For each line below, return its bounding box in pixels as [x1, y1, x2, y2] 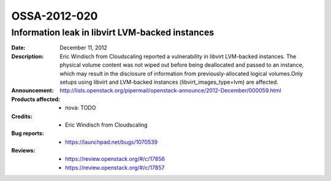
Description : [11, 53, 44, 60]
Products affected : [11, 95, 61, 103]
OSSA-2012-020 [11, 9, 98, 23]
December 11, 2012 [59, 44, 107, 51]
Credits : [11, 113, 33, 120]
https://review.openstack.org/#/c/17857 [65, 164, 165, 171]
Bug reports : [11, 130, 44, 137]
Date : [11, 44, 26, 51]
